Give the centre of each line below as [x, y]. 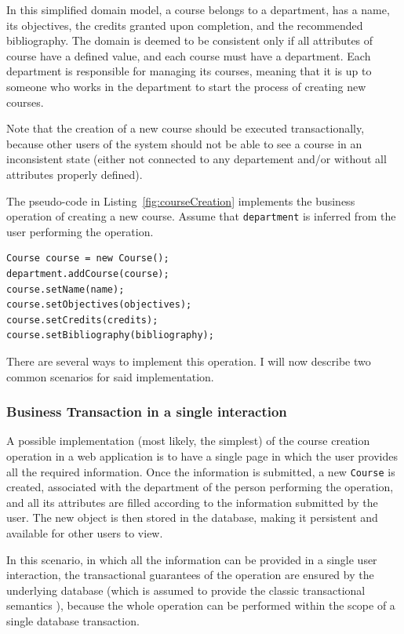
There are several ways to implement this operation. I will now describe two [189, 361]
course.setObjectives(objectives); [99, 305]
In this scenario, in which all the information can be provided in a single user [192, 559]
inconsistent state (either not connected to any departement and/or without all [197, 159]
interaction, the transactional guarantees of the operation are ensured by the [190, 575]
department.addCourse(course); [88, 273]
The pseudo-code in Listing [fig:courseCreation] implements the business [181, 200]
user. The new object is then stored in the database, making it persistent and [192, 517]
